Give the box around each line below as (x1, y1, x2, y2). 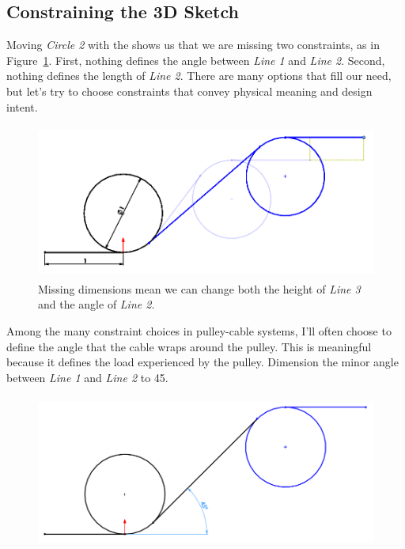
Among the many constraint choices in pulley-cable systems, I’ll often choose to (6, 322, 392, 339)
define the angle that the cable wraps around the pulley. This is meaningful (6, 338, 372, 354)
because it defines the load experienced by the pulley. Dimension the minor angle (6, 354, 399, 370)
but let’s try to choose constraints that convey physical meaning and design (6, 82, 373, 99)
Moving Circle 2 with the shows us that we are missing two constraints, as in (6, 36, 380, 53)
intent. (6, 98, 38, 115)
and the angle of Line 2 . (38, 296, 155, 312)
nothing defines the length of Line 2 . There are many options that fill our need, (6, 67, 392, 84)
